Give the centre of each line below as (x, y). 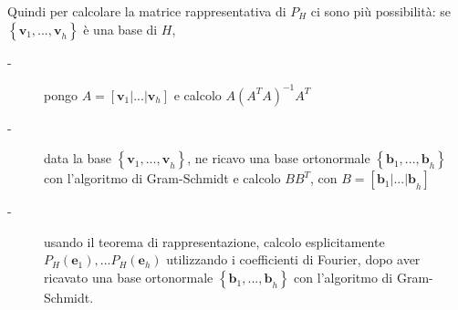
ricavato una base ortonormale (129, 278)
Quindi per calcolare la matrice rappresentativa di (147, 11)
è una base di (120, 29)
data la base (78, 158)
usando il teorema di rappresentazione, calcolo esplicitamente (214, 241)
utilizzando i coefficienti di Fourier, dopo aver (293, 259)
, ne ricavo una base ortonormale (279, 158)
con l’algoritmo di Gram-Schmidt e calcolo (162, 178)
